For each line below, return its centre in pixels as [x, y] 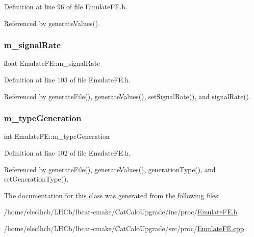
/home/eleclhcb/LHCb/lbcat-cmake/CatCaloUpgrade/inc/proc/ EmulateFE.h [121, 212]
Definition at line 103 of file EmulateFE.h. [67, 79]
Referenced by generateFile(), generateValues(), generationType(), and [110, 169]
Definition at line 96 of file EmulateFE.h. [66, 6]
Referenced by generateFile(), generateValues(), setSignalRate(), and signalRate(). [127, 96]
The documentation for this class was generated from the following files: [112, 195]
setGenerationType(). [36, 179]
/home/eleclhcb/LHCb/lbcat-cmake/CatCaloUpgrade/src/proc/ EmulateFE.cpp [124, 228]
